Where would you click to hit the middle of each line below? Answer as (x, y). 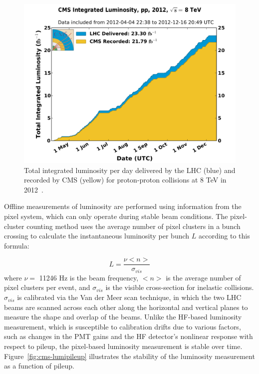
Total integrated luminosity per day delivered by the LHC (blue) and (130, 170)
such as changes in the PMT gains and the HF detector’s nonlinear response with (129, 336)
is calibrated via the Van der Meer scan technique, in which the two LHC (129, 297)
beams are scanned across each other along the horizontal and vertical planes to (126, 307)
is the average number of (203, 277)
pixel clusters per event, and (47, 287)
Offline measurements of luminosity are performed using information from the (123, 206)
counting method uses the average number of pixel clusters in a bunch (133, 226)
